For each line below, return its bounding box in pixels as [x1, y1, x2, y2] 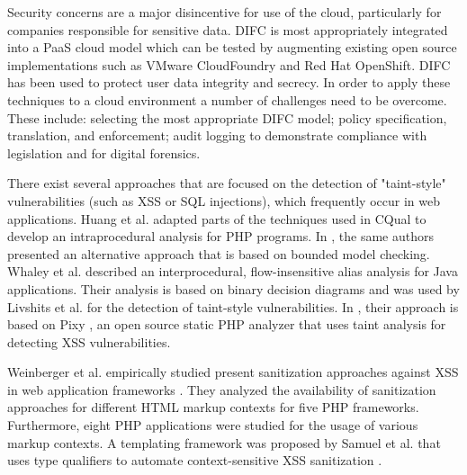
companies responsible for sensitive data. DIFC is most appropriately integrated [7, 20, 448, 39]
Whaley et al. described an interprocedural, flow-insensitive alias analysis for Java [7, 262, 458, 281]
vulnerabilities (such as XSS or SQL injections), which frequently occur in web [7, 191, 440, 210]
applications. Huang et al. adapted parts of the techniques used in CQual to [7, 209, 427, 228]
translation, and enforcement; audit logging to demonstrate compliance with [7, 126, 427, 145]
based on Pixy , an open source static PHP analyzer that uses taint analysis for [7, 315, 446, 334]
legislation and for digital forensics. [7, 143, 201, 162]
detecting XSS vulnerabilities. [7, 332, 171, 351]
